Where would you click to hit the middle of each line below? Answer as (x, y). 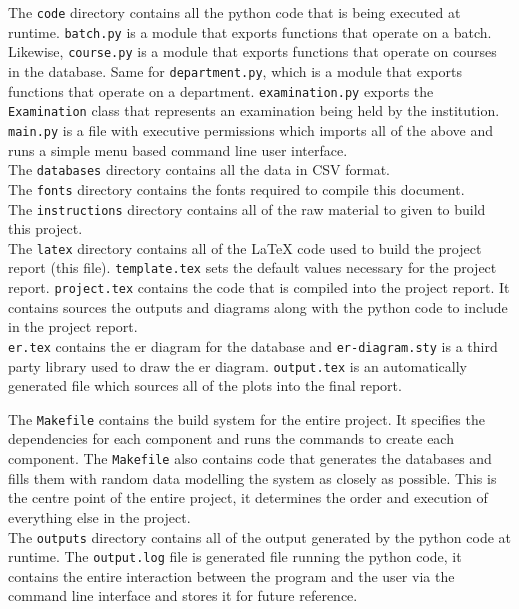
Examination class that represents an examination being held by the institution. (254, 110)
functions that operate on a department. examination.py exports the (221, 90)
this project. (45, 228)
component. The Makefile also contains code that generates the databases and (250, 458)
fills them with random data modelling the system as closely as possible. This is (252, 477)
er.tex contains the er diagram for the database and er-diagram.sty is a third (253, 345)
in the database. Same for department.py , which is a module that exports (235, 70)
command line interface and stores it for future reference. (183, 595)
